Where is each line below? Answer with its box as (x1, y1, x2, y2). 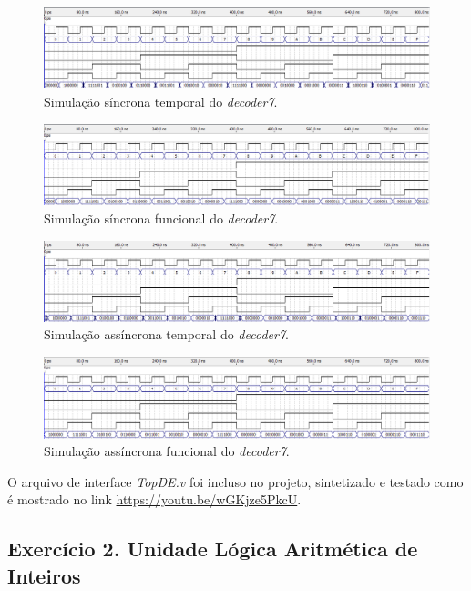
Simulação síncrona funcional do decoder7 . (44, 209, 279, 228)
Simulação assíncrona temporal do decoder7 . (44, 325, 289, 344)
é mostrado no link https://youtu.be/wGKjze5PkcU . (7, 490, 302, 509)
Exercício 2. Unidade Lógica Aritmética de (7, 534, 418, 563)
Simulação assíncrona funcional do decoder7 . (44, 441, 290, 461)
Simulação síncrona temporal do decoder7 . (44, 92, 278, 111)
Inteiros (7, 561, 81, 589)
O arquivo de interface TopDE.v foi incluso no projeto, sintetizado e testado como (7, 472, 464, 491)
